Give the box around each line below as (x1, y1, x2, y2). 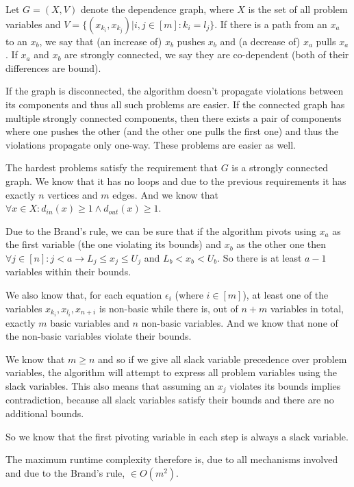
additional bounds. (5, 406, 84, 421)
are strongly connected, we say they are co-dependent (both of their (64, 47, 349, 62)
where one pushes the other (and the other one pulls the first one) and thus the (5, 124, 339, 138)
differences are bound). (5, 60, 101, 75)
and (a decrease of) (220, 34, 301, 48)
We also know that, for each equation (5, 287, 162, 301)
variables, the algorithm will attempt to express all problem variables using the (5, 365, 337, 379)
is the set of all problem (248, 2, 348, 16)
